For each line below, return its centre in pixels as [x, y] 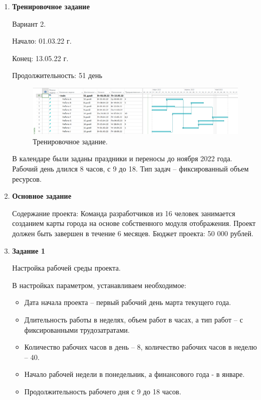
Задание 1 [29, 250]
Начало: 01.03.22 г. [42, 41]
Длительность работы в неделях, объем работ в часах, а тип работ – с [134, 319]
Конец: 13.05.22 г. [40, 58]
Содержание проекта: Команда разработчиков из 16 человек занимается [124, 213]
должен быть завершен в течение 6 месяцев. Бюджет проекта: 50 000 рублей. [133, 233]
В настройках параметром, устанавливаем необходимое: [99, 285]
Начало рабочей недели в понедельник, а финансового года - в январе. [134, 374]
